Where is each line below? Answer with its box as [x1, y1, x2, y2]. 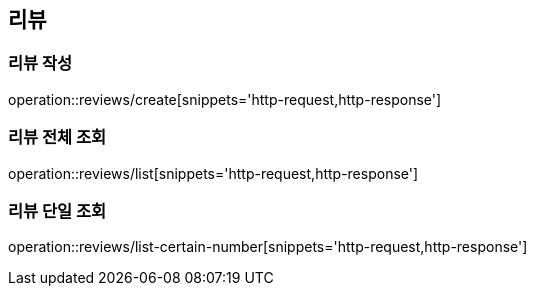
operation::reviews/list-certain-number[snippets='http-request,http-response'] [8, 238, 528, 256]
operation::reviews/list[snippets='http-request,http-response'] [8, 164, 419, 182]
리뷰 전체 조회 [8, 127, 107, 148]
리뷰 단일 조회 [8, 200, 107, 221]
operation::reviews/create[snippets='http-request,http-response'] [8, 90, 442, 108]
